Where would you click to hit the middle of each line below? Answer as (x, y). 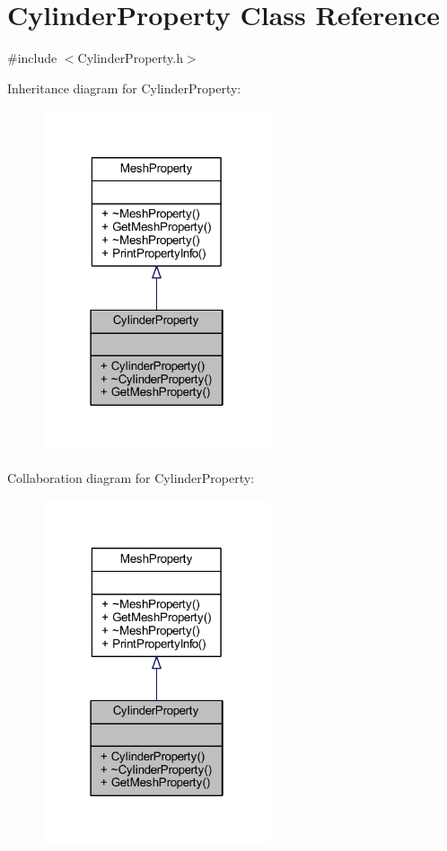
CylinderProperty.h (130, 58)
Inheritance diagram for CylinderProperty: (124, 88)
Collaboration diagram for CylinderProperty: (131, 478)
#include (32, 58)
